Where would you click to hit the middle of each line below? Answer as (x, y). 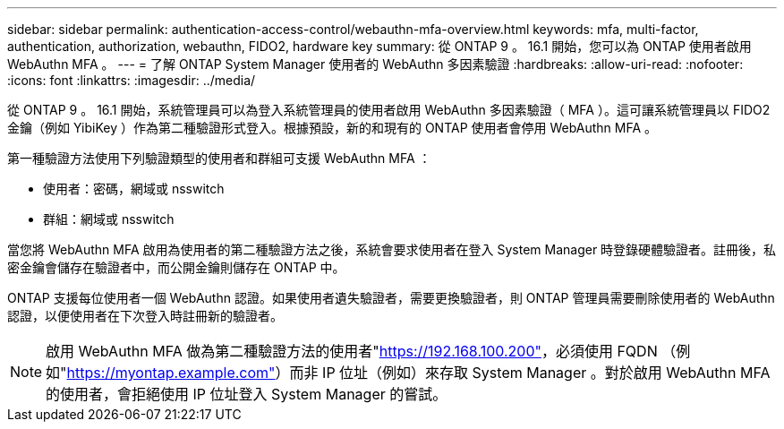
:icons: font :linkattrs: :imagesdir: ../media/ (132, 80)
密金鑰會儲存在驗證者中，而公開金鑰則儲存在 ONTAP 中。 (176, 267)
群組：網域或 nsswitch (109, 219)
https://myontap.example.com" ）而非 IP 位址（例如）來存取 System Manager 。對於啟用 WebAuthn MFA (418, 373)
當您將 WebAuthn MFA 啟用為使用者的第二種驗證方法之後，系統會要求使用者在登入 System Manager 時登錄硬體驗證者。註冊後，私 (392, 249)
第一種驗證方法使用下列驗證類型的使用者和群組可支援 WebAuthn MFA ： (219, 158)
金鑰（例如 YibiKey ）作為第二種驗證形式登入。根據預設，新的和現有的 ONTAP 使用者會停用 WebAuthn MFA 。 (332, 128)
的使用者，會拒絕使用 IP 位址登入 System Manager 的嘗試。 (247, 394)
